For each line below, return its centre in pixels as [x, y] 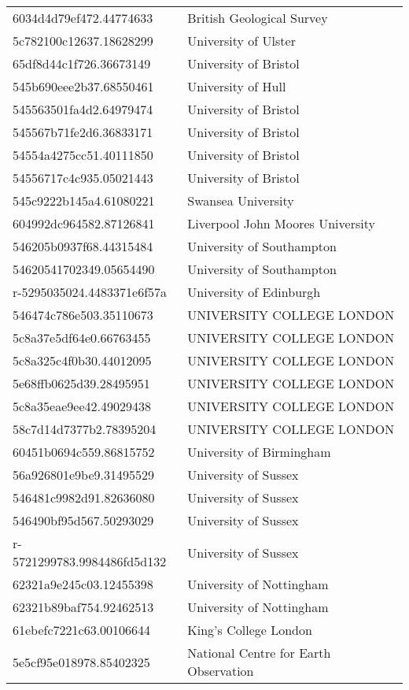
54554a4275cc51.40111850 [83, 155]
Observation [221, 671]
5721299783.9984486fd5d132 [90, 561]
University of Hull [237, 86]
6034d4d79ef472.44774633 [83, 18]
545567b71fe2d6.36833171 [83, 132]
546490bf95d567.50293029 [83, 520]
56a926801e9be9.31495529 [84, 475]
